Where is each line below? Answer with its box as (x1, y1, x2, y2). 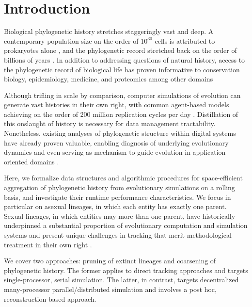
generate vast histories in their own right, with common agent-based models (4, 99, 229, 110)
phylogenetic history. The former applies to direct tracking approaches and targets (4, 265, 248, 275)
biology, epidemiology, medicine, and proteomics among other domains (4, 74, 213, 84)
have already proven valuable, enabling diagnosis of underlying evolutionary (4, 137, 229, 147)
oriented (4, 156, 28, 166)
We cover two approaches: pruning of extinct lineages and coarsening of (4, 256, 216, 266)
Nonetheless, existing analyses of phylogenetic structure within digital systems (4, 128, 236, 138)
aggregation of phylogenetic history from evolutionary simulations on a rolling (4, 182, 235, 193)
